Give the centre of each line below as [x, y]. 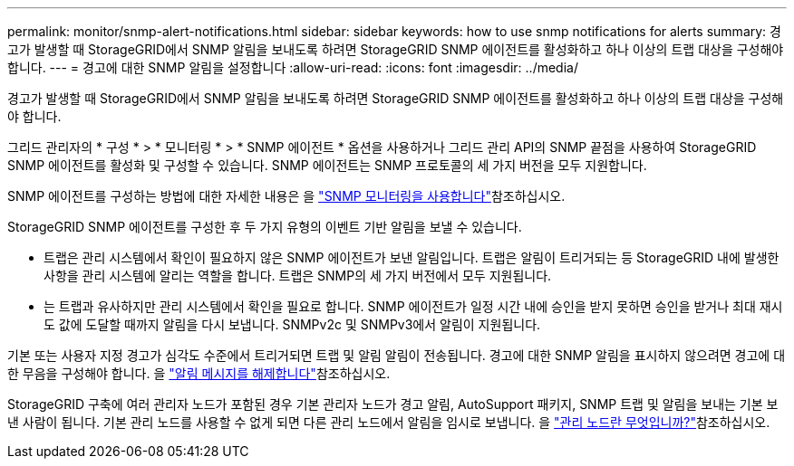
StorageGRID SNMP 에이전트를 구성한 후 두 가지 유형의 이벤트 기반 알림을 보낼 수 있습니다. [265, 227]
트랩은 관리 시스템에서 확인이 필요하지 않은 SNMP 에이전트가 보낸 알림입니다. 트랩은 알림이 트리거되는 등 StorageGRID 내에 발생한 [412, 257]
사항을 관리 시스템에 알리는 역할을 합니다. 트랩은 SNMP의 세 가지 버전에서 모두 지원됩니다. [298, 276]
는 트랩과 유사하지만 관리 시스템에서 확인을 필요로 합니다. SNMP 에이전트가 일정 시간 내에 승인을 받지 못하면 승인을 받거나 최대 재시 [413, 306]
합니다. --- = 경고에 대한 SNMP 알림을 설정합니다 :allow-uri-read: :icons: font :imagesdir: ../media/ [293, 67]
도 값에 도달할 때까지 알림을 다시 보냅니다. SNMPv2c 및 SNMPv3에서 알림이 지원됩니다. [292, 324]
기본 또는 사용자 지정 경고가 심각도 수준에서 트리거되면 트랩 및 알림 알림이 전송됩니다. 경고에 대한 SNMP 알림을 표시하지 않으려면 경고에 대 [397, 355]
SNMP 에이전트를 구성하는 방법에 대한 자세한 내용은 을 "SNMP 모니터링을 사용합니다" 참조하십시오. [286, 196]
